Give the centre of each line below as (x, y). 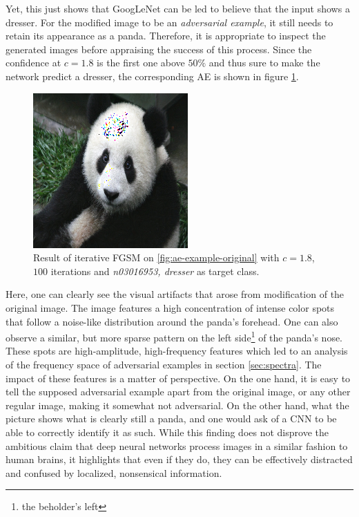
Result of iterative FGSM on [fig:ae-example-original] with (156, 257)
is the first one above (141, 63)
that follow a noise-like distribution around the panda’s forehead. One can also (172, 321)
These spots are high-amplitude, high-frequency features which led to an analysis (177, 351)
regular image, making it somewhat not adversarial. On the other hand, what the (177, 405)
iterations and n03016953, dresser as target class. (155, 271)
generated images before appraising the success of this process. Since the (159, 49)
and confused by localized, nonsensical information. (114, 472)
